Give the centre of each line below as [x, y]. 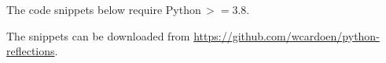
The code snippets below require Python [104, 9]
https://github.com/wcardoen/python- [287, 35]
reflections [31, 51]
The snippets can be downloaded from [98, 35]
